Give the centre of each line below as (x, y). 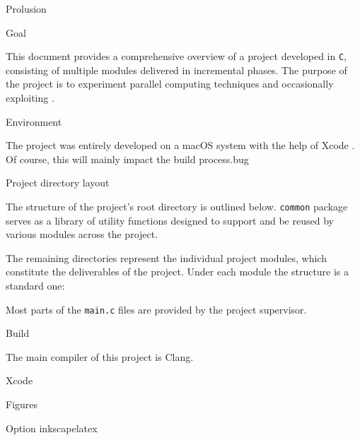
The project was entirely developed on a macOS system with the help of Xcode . (180, 145)
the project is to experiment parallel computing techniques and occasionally (170, 84)
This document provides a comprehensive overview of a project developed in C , (176, 56)
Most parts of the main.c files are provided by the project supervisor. (156, 309)
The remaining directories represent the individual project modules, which (166, 257)
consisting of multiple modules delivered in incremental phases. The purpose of (176, 70)
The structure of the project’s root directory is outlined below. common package (177, 206)
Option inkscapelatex (52, 428)
